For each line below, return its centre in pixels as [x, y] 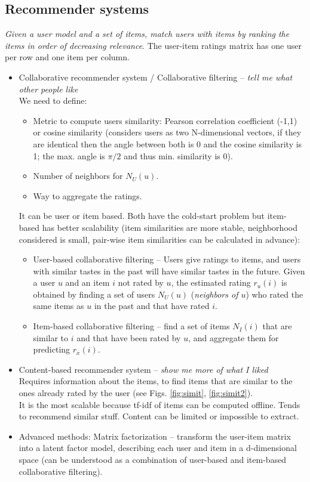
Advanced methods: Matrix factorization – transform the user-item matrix [155, 436]
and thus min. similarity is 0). [178, 155]
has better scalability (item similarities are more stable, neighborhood [170, 227]
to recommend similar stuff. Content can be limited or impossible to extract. [159, 416]
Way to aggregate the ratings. [88, 195]
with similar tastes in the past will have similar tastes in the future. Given [169, 271]
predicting [52, 349]
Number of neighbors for [78, 176]
